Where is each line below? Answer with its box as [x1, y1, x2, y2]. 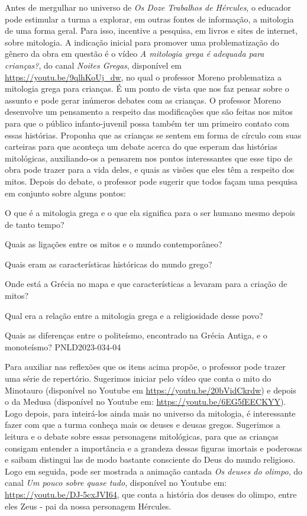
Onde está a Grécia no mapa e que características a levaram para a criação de [5, 278, 287, 290]
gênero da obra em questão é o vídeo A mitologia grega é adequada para [5, 47, 264, 60]
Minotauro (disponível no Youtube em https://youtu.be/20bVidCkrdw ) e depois [5, 383, 296, 396]
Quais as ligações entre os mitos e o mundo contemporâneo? [5, 238, 222, 250]
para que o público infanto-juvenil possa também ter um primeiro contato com [5, 117, 289, 129]
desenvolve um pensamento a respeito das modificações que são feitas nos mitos [5, 105, 293, 118]
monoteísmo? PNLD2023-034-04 [5, 340, 121, 353]
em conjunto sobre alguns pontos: [5, 186, 126, 199]
